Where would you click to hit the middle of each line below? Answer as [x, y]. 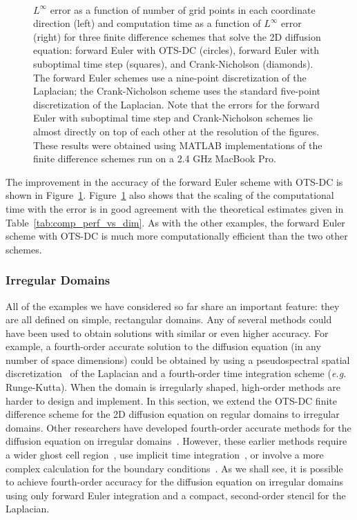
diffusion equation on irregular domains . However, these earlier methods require [176, 441]
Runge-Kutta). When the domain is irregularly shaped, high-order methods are [173, 387]
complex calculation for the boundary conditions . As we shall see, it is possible [174, 468]
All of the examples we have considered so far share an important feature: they [173, 306]
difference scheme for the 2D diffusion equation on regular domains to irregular [173, 414]
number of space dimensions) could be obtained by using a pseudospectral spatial [178, 359]
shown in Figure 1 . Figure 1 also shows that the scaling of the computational [170, 195]
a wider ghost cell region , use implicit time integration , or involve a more [165, 455]
